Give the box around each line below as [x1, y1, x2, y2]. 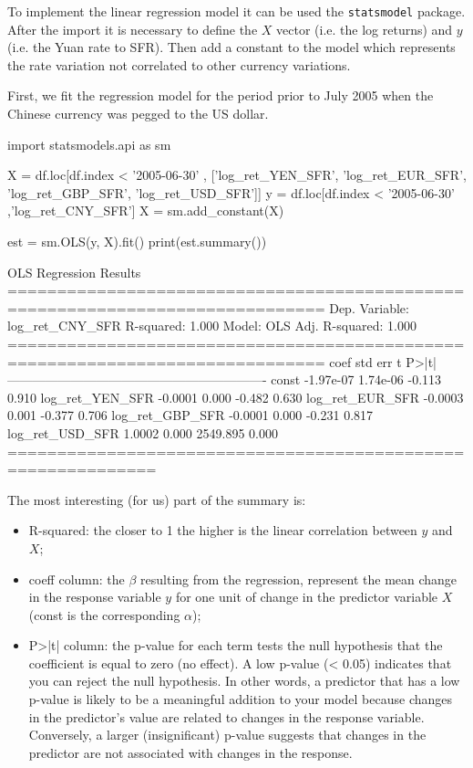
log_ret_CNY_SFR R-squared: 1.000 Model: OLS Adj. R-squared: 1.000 [7, 316, 416, 335]
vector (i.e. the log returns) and [276, 19, 453, 38]
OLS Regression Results [7, 262, 141, 281]
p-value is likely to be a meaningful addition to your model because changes [28, 689, 453, 709]
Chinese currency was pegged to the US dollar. [7, 104, 269, 123]
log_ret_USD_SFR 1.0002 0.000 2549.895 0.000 [7, 423, 278, 442]
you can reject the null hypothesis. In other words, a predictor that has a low [28, 671, 460, 690]
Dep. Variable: [329, 298, 409, 317]
